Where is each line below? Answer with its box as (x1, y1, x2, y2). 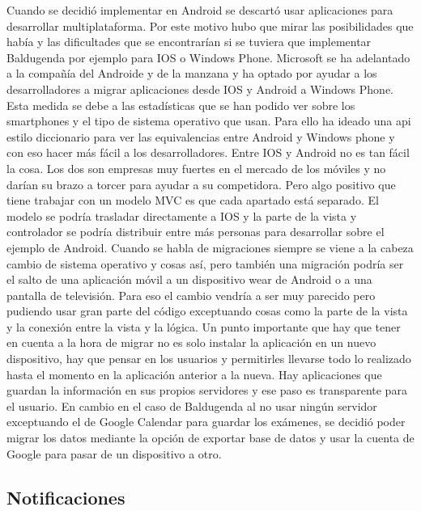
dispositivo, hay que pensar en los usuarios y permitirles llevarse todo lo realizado (6, 350, 411, 367)
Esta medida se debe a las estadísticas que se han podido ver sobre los (6, 96, 355, 113)
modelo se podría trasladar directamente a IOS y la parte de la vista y (6, 207, 357, 224)
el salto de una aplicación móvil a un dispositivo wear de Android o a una (6, 271, 372, 288)
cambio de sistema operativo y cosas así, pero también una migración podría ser (6, 255, 404, 272)
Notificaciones (6, 484, 125, 509)
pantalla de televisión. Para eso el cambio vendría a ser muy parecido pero (6, 286, 376, 303)
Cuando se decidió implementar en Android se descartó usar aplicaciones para (6, 2, 393, 18)
